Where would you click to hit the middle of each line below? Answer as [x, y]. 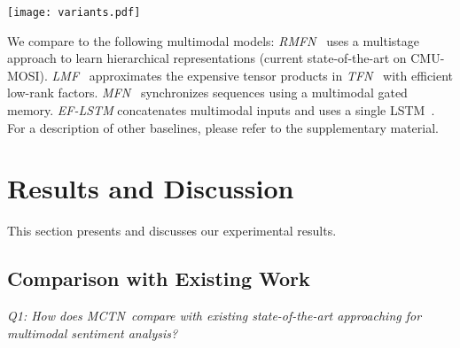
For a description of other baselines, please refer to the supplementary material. [223, 127]
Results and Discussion [151, 188]
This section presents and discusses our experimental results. [172, 231]
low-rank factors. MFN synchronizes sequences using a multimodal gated [207, 93]
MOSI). [27, 75]
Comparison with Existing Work [159, 278]
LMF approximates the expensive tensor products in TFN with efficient [253, 75]
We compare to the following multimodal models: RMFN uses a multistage [213, 40]
